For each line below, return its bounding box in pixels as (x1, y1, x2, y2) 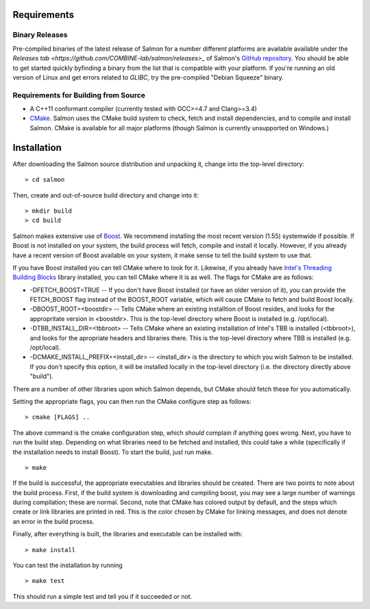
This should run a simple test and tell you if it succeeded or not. (12, 592, 193, 600)
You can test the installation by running (12, 561, 123, 569)
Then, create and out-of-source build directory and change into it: (12, 191, 199, 199)
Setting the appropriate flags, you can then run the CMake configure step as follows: (12, 397, 251, 405)
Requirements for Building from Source (12, 90, 145, 99)
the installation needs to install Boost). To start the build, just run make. (12, 448, 213, 456)
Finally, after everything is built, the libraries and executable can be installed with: (12, 530, 243, 538)
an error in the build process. (12, 517, 95, 525)
